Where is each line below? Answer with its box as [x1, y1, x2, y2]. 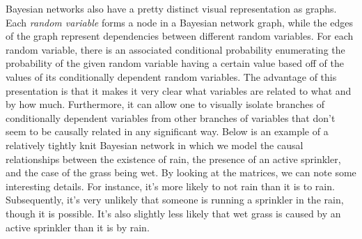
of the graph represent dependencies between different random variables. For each [6, 29, 354, 43]
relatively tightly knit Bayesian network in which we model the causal [6, 137, 304, 152]
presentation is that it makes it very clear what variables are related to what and [6, 83, 352, 98]
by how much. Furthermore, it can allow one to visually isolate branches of [6, 97, 324, 111]
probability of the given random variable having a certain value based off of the [6, 56, 344, 70]
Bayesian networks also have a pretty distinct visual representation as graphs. [6, 1, 337, 15]
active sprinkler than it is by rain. [6, 219, 150, 234]
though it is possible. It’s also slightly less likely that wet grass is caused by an [6, 206, 341, 220]
